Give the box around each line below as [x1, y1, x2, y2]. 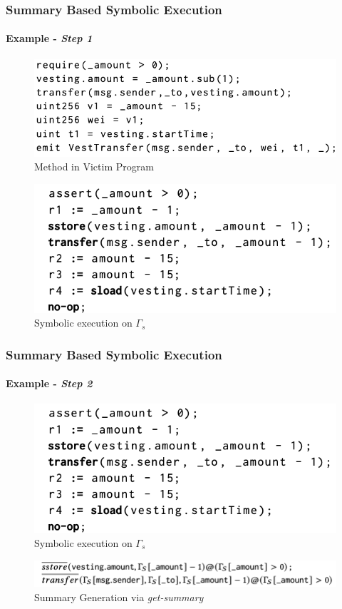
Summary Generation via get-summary [34, 590, 204, 605]
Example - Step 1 [6, 31, 93, 46]
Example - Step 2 [6, 376, 93, 391]
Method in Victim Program [34, 159, 154, 174]
